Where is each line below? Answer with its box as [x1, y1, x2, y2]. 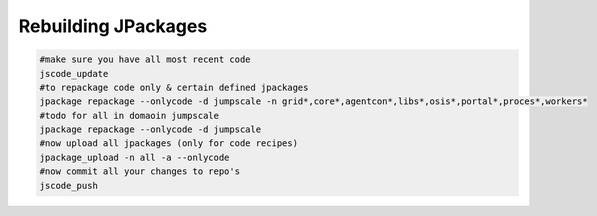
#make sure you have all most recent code [39, 54, 251, 65]
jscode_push [39, 180, 99, 191]
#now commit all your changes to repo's [39, 166, 240, 177]
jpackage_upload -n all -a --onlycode [39, 151, 230, 163]
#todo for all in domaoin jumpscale [39, 110, 220, 121]
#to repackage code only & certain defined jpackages [39, 81, 309, 93]
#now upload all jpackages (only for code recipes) [39, 138, 299, 149]
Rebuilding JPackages [18, 15, 208, 37]
